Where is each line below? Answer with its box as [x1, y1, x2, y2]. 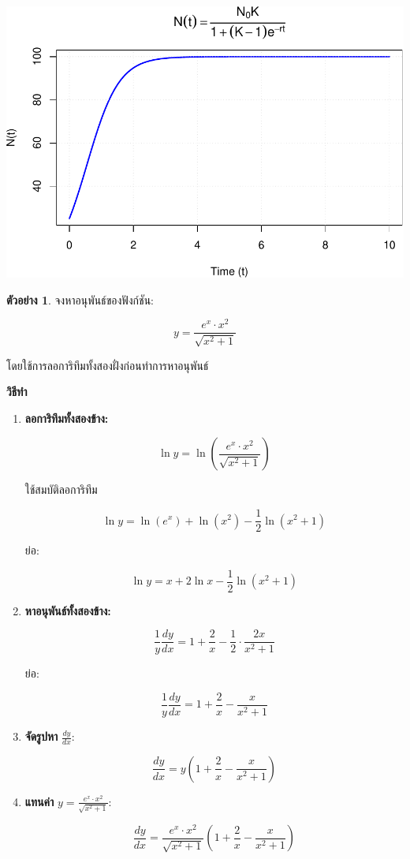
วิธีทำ [6, 383, 28, 400]
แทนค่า [24, 793, 54, 809]
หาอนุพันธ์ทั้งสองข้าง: [24, 602, 111, 618]
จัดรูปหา [24, 728, 58, 745]
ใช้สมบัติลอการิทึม [24, 481, 98, 498]
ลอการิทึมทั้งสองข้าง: [24, 409, 109, 426]
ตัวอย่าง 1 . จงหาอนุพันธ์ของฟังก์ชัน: [6, 291, 154, 308]
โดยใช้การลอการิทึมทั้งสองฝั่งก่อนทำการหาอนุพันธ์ [6, 357, 209, 373]
